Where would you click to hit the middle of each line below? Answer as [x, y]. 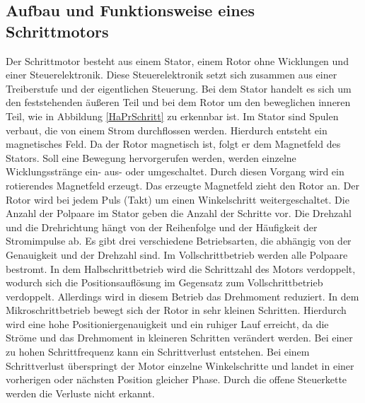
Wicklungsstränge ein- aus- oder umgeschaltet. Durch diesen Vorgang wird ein [175, 171]
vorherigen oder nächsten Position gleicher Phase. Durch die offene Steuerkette [176, 379]
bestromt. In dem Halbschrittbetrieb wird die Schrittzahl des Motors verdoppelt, [181, 268]
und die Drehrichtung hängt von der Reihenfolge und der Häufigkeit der [162, 227]
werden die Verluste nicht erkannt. [80, 393]
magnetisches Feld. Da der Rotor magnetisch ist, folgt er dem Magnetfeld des [173, 144]
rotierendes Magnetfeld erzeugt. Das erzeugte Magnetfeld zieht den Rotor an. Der [182, 185]
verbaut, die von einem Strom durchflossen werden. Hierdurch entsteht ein [167, 130]
